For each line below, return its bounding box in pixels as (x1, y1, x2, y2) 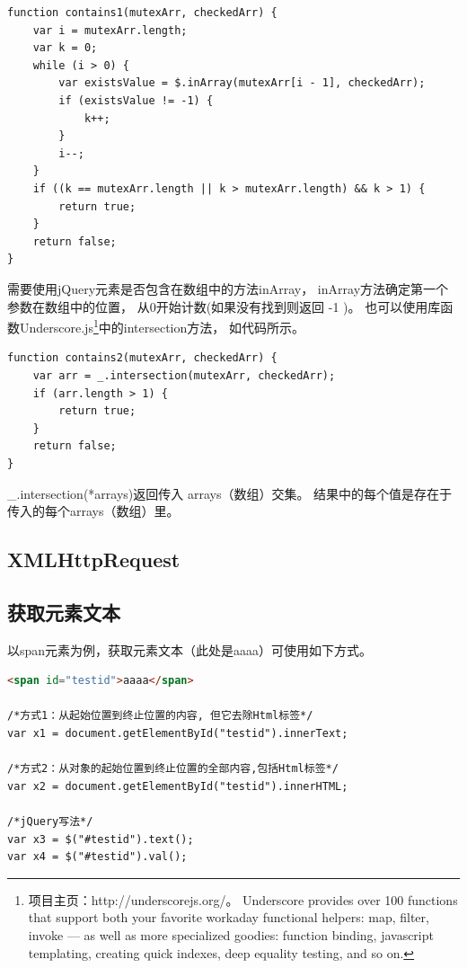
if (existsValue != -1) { (58, 93, 214, 107)
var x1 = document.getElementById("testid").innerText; (7, 727, 348, 741)
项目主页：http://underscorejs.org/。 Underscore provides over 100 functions (28, 890, 458, 909)
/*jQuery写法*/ (7, 815, 93, 829)
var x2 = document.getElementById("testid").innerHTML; (7, 779, 348, 793)
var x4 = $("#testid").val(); (7, 850, 188, 864)
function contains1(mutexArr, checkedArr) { (7, 6, 278, 19)
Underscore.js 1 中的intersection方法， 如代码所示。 (19, 315, 304, 336)
